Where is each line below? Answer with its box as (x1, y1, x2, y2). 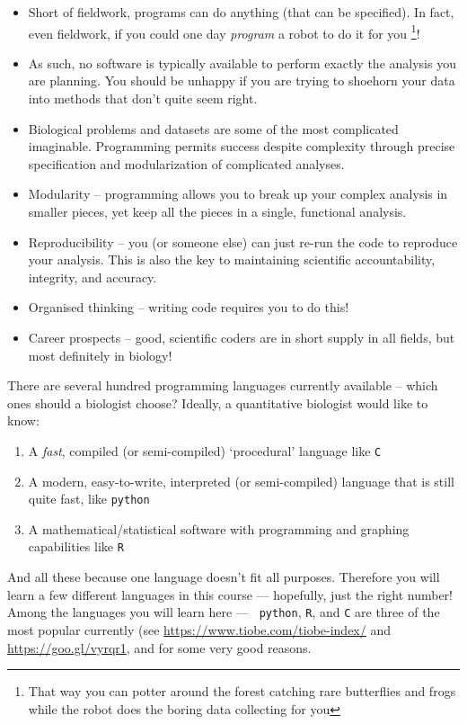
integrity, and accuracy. (28, 267, 157, 286)
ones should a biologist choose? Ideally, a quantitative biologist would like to (7, 393, 428, 412)
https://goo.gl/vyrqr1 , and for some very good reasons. (7, 638, 312, 657)
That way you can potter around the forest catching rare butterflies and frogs (28, 682, 456, 701)
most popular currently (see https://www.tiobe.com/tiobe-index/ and (7, 620, 391, 639)
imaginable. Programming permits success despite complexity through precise (28, 137, 455, 156)
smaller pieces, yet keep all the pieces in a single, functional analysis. (28, 202, 407, 220)
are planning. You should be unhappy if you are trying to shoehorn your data (28, 71, 455, 90)
